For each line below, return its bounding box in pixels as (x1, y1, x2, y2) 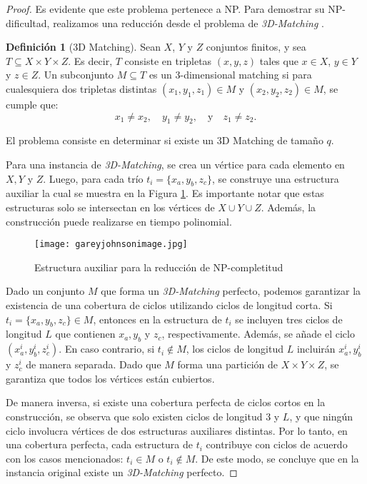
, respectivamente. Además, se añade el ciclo (161, 326, 355, 341)
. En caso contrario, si (59, 341, 155, 356)
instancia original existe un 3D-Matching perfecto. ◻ (6, 465, 238, 480)
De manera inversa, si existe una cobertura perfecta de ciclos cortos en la (6, 395, 326, 410)
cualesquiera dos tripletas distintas (6, 81, 157, 96)
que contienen (55, 326, 116, 341)
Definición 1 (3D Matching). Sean (6, 39, 161, 54)
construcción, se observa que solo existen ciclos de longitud (6, 408, 263, 423)
